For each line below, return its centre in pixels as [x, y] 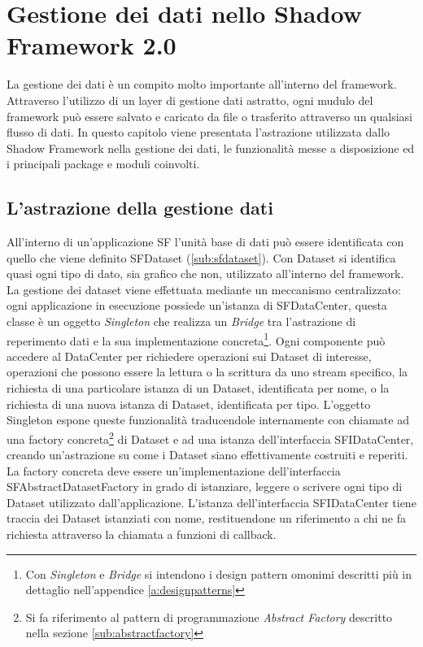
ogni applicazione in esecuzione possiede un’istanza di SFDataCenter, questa [197, 305]
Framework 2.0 [92, 45]
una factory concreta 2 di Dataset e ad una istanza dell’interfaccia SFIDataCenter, [210, 437]
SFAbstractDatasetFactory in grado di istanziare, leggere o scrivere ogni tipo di [205, 486]
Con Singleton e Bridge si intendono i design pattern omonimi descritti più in [219, 573]
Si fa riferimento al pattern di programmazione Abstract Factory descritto [209, 617]
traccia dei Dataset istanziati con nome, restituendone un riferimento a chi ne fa [206, 518]
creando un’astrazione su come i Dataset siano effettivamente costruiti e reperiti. [207, 455]
